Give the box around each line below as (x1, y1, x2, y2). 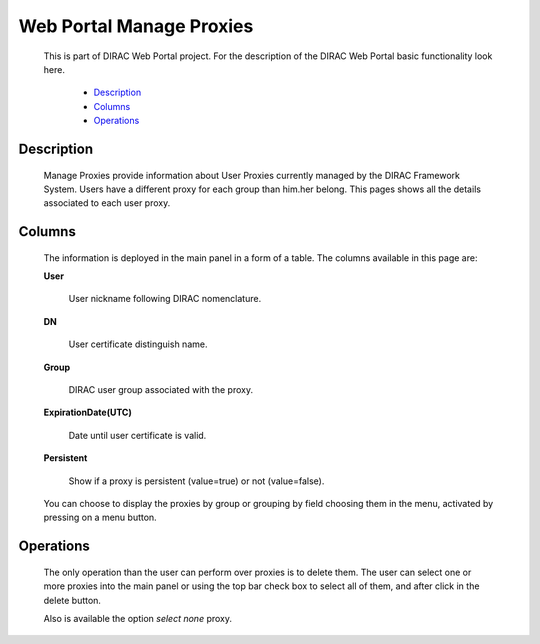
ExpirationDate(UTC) (43, 406, 132, 419)
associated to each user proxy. (43, 197, 171, 209)
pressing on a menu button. (43, 511, 157, 524)
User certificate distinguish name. (68, 338, 208, 350)
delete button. (43, 594, 102, 606)
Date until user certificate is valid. (68, 429, 207, 441)
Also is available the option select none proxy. (43, 612, 233, 624)
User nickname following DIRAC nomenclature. (68, 293, 262, 305)
